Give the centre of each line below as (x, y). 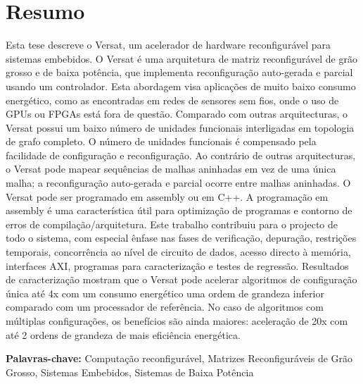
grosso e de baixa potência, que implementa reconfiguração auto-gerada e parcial (179, 72)
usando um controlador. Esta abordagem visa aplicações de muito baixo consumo (181, 86)
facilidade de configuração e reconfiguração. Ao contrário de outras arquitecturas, (181, 155)
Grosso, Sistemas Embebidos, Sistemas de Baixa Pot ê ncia (130, 372)
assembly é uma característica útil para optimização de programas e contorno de (179, 210)
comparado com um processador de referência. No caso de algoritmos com (165, 307)
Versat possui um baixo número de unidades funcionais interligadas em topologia (180, 127)
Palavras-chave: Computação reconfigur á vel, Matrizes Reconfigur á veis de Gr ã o (179, 358)
